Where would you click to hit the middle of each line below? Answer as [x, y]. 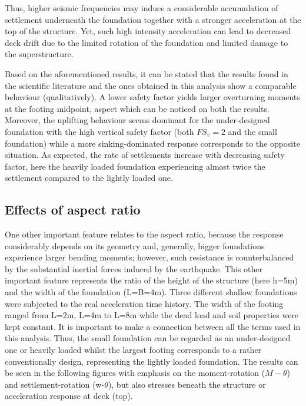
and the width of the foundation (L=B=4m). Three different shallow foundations [151, 292]
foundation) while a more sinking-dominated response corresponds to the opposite [152, 143]
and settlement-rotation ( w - [55, 384]
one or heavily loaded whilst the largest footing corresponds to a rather [133, 350]
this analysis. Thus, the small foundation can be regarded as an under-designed [148, 338]
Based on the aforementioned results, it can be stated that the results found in [147, 73]
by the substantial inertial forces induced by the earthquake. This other [134, 268]
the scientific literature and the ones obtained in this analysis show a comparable [151, 85]
